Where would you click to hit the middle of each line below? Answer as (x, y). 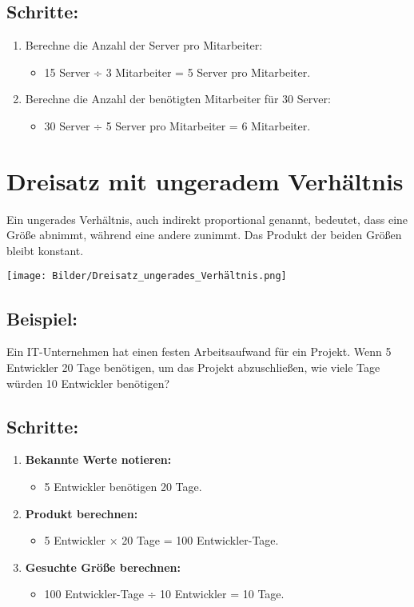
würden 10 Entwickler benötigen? (88, 383)
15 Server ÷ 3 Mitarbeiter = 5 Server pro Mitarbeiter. (177, 72)
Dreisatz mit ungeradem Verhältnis (205, 180)
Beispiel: (42, 318)
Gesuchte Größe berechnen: (103, 567)
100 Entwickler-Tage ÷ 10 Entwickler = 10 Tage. (164, 594)
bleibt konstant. (45, 250)
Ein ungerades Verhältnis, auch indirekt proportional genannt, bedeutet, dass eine (207, 219)
